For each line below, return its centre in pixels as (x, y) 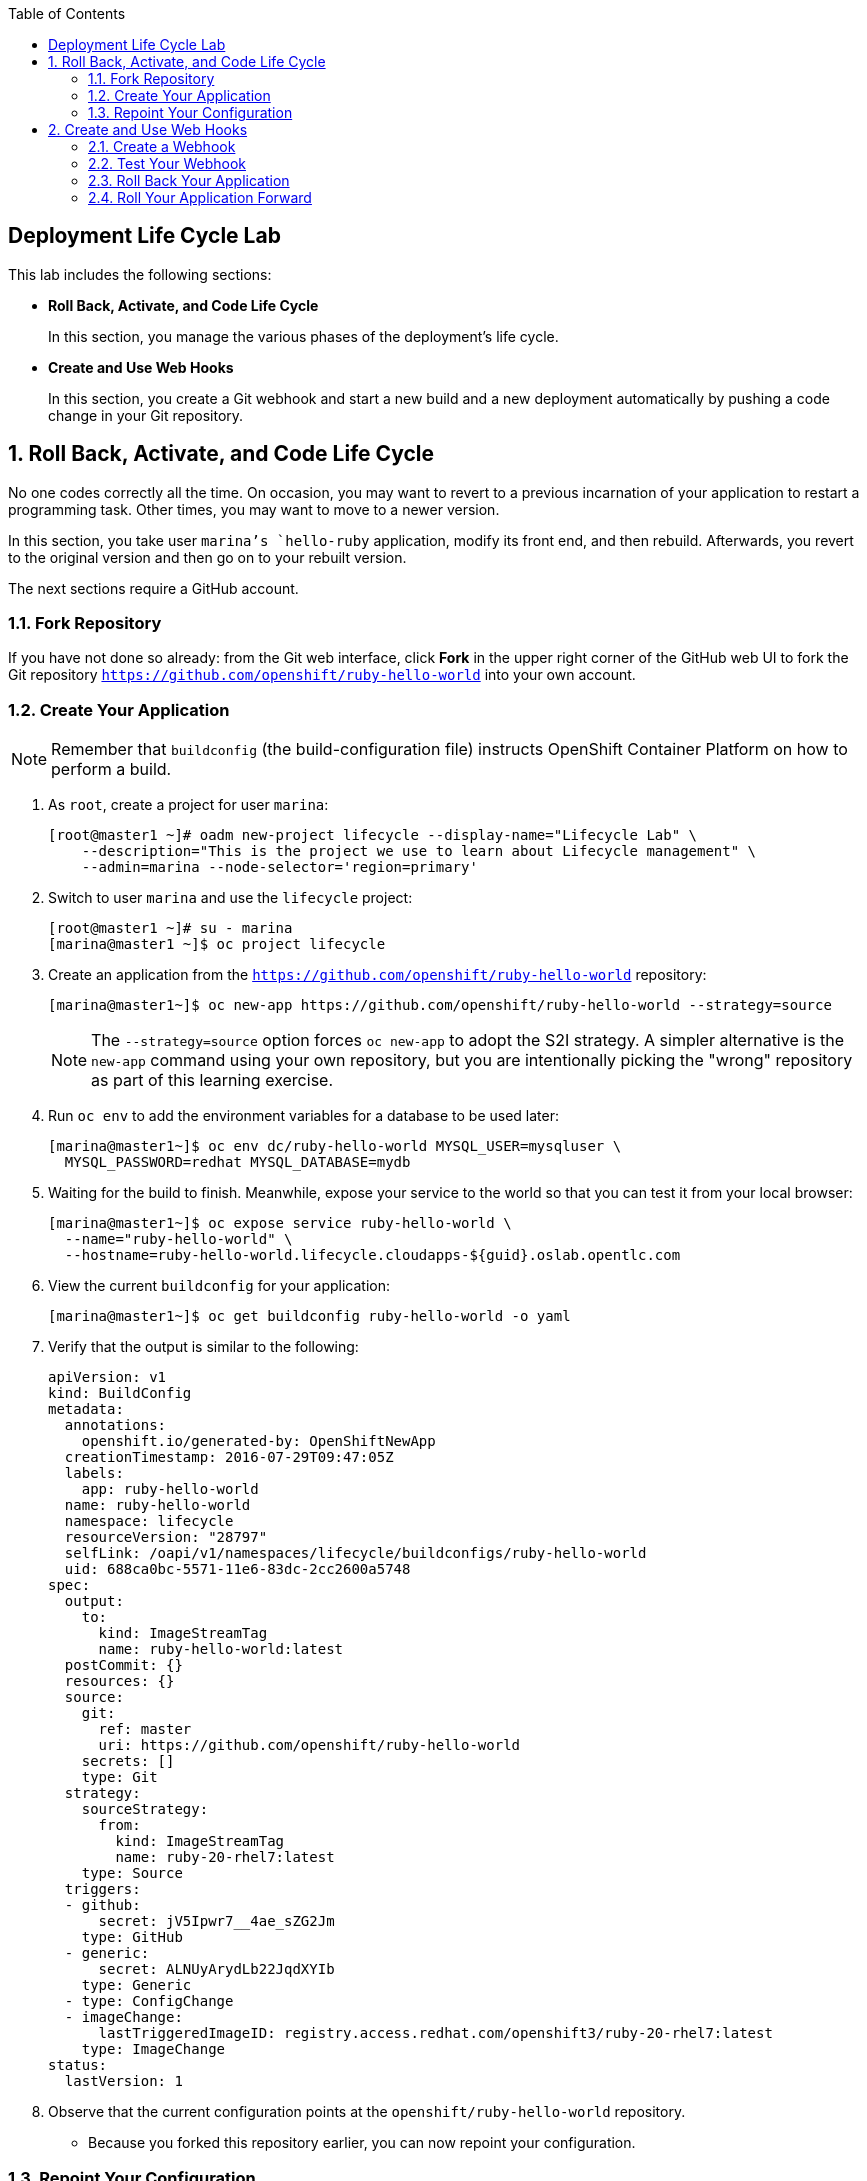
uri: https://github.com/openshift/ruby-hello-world (309, 1745)
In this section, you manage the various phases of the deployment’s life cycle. (303, 336)
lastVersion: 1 (123, 2081)
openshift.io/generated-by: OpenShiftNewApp (258, 1441)
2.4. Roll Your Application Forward (200, 197)
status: (78, 2065)
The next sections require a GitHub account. (153, 588)
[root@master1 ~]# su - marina (170, 928)
